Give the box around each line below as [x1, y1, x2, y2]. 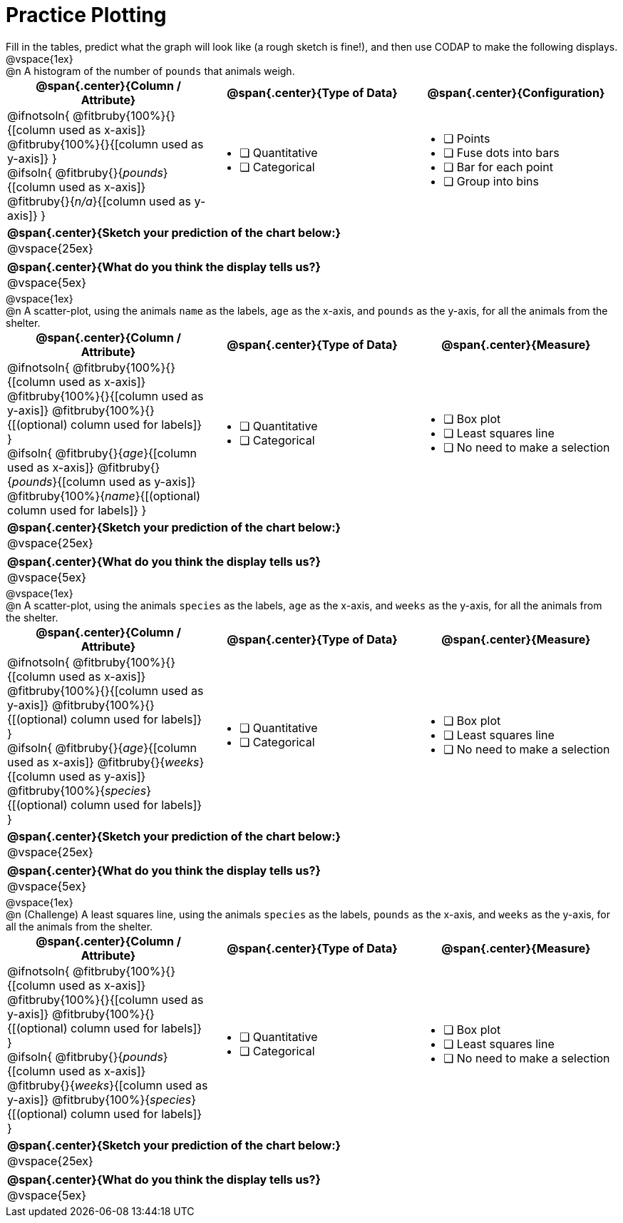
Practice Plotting [6, 3, 167, 27]
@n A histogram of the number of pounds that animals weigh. [6, 64, 295, 77]
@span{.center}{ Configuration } [427, 85, 605, 100]
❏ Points [443, 131, 490, 146]
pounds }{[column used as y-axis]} [11, 474, 196, 489]
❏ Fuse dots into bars [443, 145, 560, 160]
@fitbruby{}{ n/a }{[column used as [7, 193, 192, 208]
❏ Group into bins [443, 173, 539, 188]
